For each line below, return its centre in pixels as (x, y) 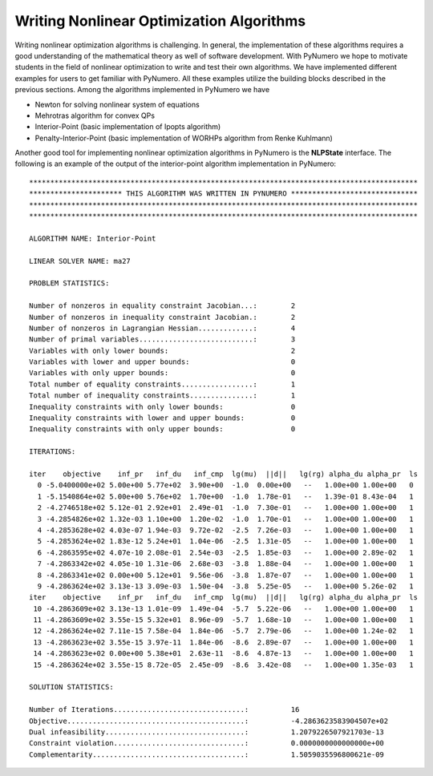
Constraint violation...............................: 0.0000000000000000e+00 (207, 743)
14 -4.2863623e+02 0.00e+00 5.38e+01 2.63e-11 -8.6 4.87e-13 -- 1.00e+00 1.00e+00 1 (224, 654)
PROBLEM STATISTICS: (69, 283)
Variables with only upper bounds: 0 (162, 373)
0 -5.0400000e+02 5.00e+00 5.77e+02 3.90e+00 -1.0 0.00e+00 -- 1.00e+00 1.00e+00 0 (226, 485)
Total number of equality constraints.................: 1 (162, 384)
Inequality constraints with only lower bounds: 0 (162, 406)
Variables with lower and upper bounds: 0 (162, 362)
